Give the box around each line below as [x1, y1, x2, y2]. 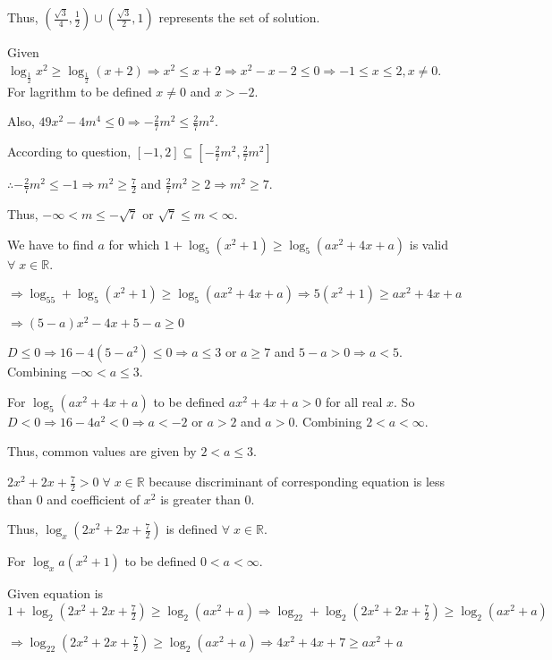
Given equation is [7, 584, 104, 603]
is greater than [160, 489, 241, 508]
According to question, [7, 142, 132, 161]
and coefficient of [47, 489, 140, 508]
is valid [409, 234, 448, 253]
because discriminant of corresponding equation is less [149, 472, 446, 491]
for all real [325, 392, 383, 410]
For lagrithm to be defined [7, 81, 152, 100]
